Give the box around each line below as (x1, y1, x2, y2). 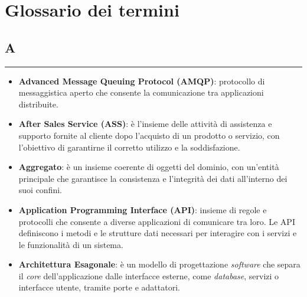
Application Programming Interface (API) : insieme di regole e (18, 203, 267, 216)
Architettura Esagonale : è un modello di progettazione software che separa (18, 258, 301, 270)
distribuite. (18, 97, 58, 110)
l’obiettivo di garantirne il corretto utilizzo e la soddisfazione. (18, 141, 240, 153)
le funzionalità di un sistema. (18, 238, 123, 250)
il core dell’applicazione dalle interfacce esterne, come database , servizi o (18, 269, 279, 282)
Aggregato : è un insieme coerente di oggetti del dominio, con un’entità (18, 161, 279, 173)
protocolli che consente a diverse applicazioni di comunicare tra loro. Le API (18, 215, 295, 227)
